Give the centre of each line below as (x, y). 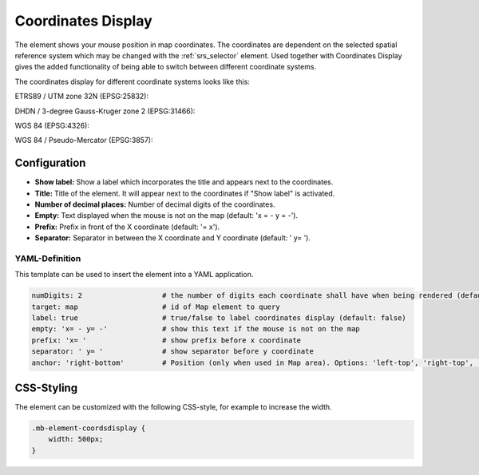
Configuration (50, 163)
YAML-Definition (48, 258)
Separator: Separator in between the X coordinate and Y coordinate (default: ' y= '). (173, 238)
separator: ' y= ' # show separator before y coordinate (173, 352)
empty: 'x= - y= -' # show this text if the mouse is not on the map (196, 329)
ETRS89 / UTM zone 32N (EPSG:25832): (82, 97)
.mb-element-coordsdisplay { (89, 428)
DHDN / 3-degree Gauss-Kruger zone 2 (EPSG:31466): (105, 111)
